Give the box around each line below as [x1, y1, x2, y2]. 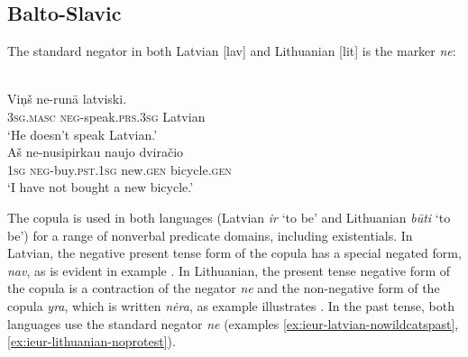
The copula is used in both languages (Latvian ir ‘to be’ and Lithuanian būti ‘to [7, 207, 451, 226]
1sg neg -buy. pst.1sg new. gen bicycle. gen [7, 160, 232, 178]
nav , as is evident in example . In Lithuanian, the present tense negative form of [7, 261, 451, 279]
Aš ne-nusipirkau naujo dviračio [7, 142, 184, 161]
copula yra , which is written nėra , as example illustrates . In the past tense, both [7, 296, 454, 315]
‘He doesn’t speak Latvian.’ [7, 124, 158, 143]
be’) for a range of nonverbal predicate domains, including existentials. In [7, 225, 413, 244]
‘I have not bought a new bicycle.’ [7, 178, 194, 197]
